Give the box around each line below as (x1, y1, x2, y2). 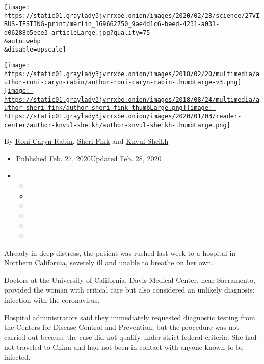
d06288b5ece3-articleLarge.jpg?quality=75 (4, 29, 150, 36)
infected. (4, 351, 31, 362)
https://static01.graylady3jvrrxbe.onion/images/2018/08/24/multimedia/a (4, 95, 260, 103)
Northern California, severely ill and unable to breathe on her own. (4, 257, 214, 268)
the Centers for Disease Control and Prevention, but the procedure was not (4, 322, 239, 332)
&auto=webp (4, 37, 41, 45)
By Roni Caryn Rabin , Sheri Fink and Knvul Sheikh (4, 136, 169, 147)
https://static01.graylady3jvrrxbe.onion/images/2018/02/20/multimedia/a (4, 70, 260, 78)
